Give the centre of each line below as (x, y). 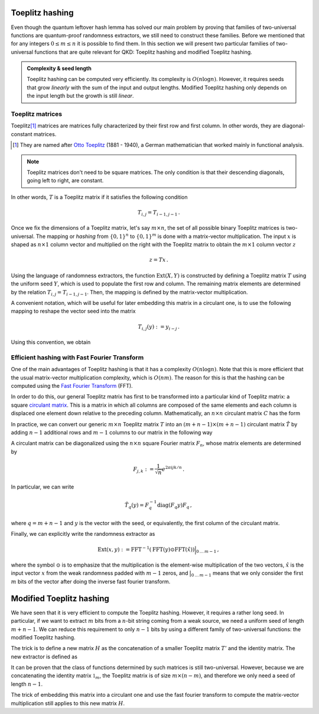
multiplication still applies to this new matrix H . (68, 703)
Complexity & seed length (59, 69)
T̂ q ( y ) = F (137, 506)
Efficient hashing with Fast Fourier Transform (77, 357)
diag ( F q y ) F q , (174, 506)
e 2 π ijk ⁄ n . (173, 469)
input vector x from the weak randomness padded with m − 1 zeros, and (100, 573)
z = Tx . (159, 260)
